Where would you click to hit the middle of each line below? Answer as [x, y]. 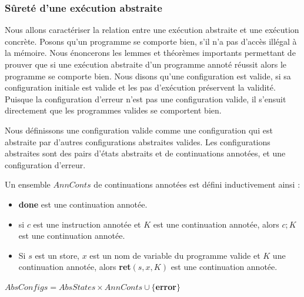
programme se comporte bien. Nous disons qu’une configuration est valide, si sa [148, 76]
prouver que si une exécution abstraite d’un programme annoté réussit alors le [146, 64]
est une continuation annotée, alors [216, 224]
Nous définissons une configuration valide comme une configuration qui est [139, 130]
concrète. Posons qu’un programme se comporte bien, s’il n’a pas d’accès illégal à [151, 41]
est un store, [57, 255]
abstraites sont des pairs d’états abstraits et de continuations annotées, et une [145, 153]
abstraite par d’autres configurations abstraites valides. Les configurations [138, 141]
